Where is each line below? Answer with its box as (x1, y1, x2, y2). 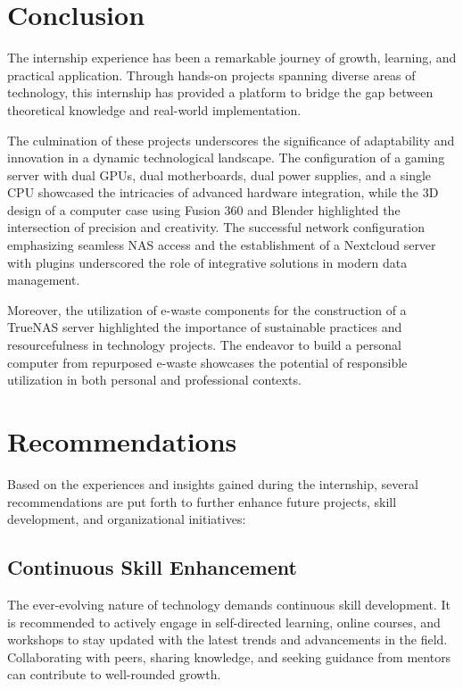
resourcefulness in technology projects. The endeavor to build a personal (7, 336, 401, 354)
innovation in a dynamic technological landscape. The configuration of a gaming (7, 148, 445, 167)
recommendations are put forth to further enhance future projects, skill (7, 492, 397, 511)
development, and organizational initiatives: (7, 510, 246, 528)
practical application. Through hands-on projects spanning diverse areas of (7, 65, 416, 84)
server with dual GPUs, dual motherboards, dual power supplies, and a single (7, 165, 432, 184)
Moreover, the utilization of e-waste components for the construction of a (7, 300, 407, 319)
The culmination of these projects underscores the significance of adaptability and (7, 130, 455, 149)
